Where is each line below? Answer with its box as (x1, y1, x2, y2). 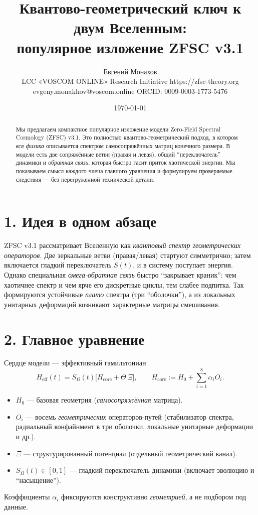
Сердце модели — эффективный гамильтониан (4, 357, 146, 368)
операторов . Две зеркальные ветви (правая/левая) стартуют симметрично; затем (4, 249, 251, 260)
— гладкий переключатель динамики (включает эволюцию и (69, 465, 254, 475)
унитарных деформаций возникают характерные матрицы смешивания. (4, 299, 220, 309)
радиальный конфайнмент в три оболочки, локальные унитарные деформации (16, 421, 253, 432)
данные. (4, 501, 28, 511)
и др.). (16, 431, 36, 441)
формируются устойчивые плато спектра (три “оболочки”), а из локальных (4, 289, 235, 300)
